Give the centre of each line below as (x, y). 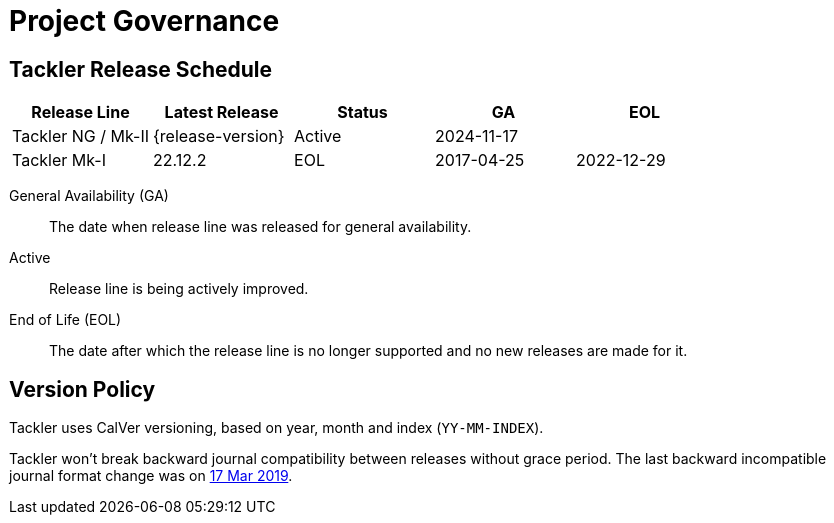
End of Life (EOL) (65, 320)
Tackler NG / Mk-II (81, 136)
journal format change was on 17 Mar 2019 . (151, 476)
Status (362, 112)
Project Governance (144, 21)
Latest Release (221, 112)
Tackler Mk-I (59, 160)
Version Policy (82, 389)
